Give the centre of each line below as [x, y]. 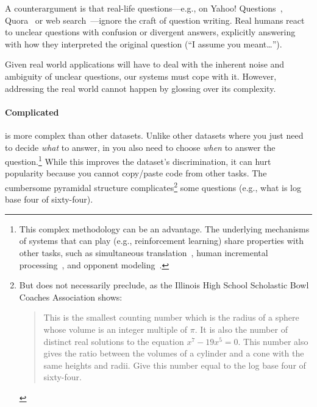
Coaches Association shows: [71, 297]
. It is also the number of [241, 329]
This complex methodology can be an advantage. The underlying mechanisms [164, 228]
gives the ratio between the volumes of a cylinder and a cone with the [174, 353]
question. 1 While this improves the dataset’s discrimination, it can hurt [138, 160]
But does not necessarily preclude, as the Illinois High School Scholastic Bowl [164, 285]
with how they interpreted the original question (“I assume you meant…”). [144, 43]
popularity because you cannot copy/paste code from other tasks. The [136, 173]
